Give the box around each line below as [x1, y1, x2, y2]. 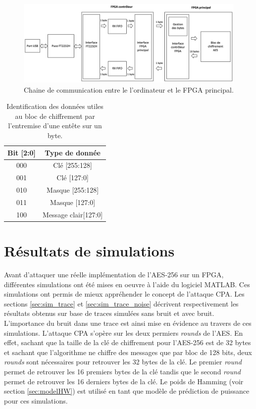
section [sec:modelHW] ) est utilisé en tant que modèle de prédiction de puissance [4, 386, 250, 396]
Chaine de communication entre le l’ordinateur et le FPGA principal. [24, 84, 234, 95]
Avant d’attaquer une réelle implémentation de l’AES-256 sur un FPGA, [4, 269, 224, 279]
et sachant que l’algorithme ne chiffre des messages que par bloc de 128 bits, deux [4, 347, 252, 357]
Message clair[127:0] [43, 209, 103, 219]
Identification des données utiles [6, 101, 103, 111]
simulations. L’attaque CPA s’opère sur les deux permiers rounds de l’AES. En [4, 327, 243, 338]
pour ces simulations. [4, 395, 68, 406]
